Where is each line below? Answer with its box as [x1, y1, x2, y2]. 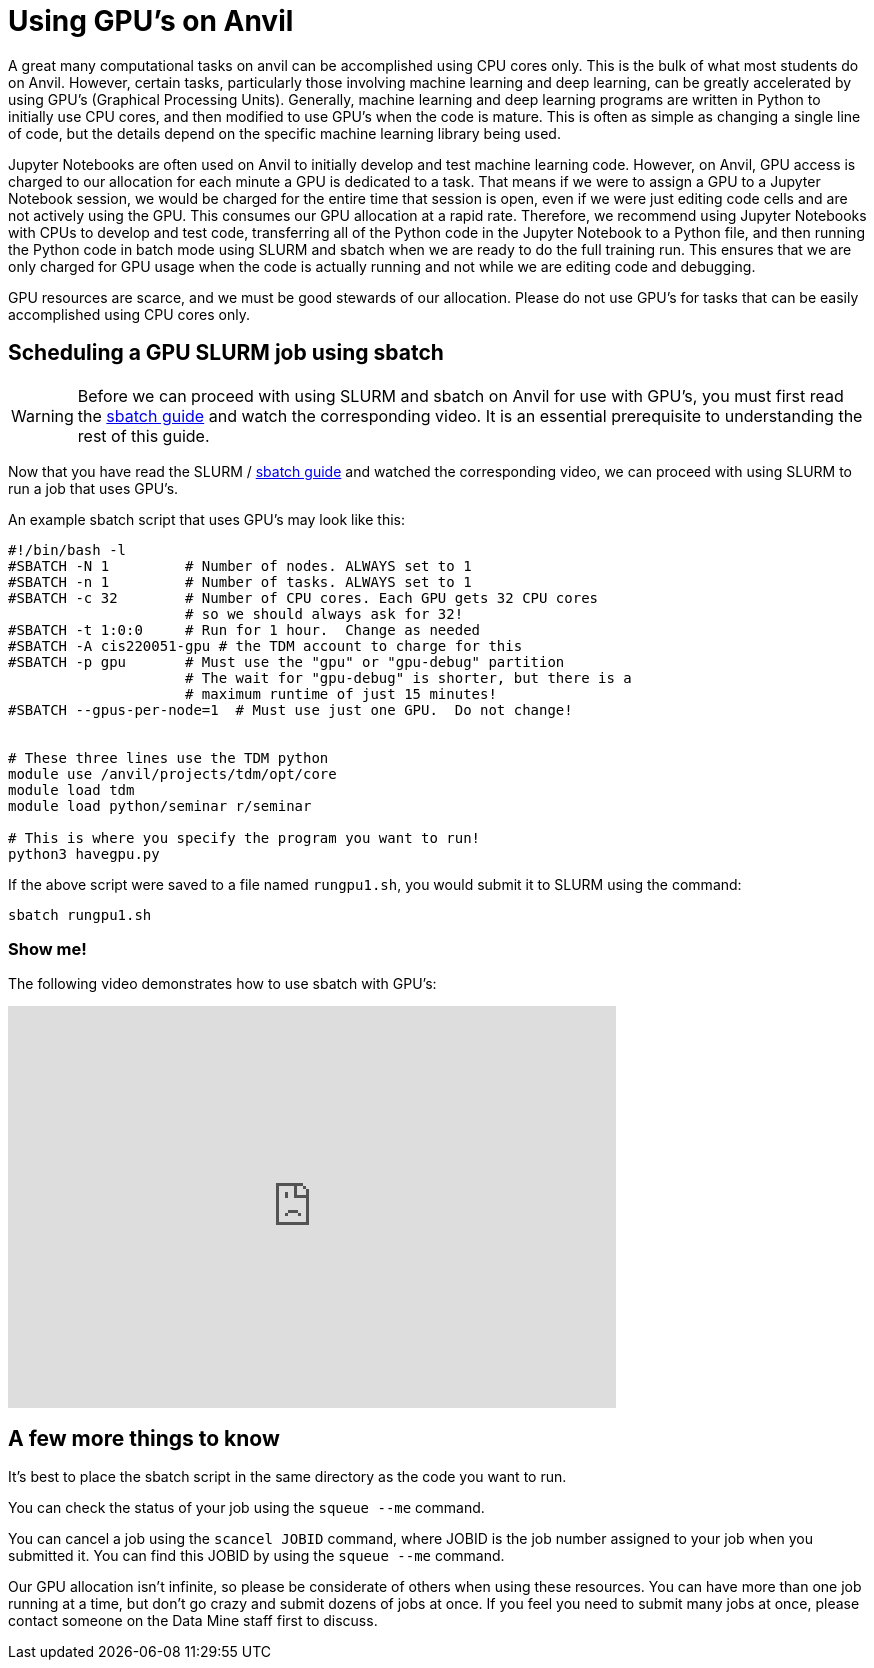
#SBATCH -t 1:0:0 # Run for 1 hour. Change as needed [8, 621, 481, 638]
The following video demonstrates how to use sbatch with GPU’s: [8, 975, 437, 993]
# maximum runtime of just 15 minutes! [185, 685, 497, 702]
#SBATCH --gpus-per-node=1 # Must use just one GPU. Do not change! [8, 701, 573, 718]
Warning [11, 405, 74, 426]
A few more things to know [8, 1425, 280, 1451]
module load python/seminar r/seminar [8, 797, 312, 814]
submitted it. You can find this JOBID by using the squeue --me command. [8, 1547, 505, 1565]
